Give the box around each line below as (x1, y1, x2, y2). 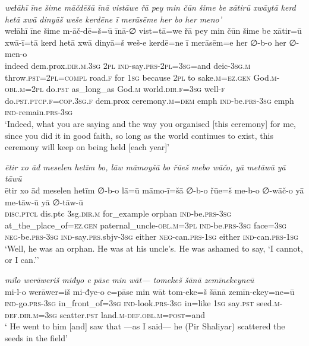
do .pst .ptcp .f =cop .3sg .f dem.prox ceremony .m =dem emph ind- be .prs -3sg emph (5, 94, 294, 106)
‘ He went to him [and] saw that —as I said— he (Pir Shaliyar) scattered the (5, 320, 285, 332)
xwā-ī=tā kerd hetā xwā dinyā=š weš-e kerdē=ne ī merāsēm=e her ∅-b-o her (5, 36, 286, 48)
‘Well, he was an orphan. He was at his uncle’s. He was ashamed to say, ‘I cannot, (5, 242, 303, 254)
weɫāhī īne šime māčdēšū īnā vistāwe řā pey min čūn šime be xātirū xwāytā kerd (5, 1, 296, 13)
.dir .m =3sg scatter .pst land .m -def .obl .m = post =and (17, 308, 206, 320)
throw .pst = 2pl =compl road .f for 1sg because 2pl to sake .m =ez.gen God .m (5, 71, 277, 83)
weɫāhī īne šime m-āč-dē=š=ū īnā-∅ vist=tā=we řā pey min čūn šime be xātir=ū (5, 24, 302, 37)
